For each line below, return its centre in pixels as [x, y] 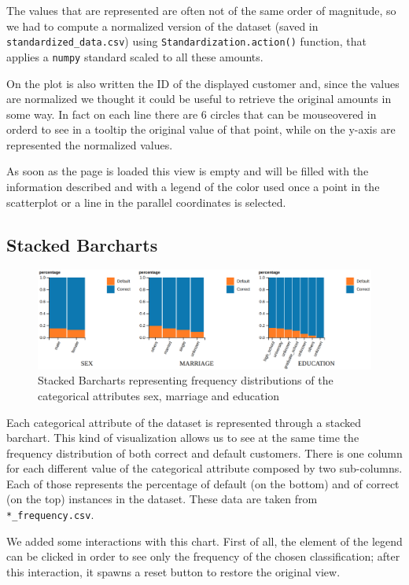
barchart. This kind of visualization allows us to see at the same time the [183, 438]
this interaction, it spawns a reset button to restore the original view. [173, 571]
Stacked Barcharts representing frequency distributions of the [186, 380]
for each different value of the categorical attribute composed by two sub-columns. [204, 468]
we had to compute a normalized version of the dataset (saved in [162, 26]
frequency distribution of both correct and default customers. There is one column [204, 453]
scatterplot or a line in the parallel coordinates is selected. [146, 202]
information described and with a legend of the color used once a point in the [193, 187]
